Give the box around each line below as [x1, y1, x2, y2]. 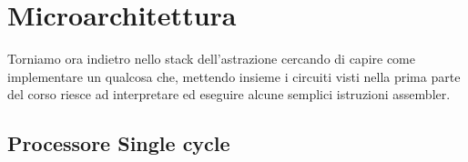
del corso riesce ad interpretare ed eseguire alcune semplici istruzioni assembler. [7, 85, 451, 104]
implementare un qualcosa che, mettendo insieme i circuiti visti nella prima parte [7, 66, 461, 86]
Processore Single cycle [7, 129, 230, 157]
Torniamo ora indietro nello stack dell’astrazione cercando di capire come [7, 49, 415, 68]
